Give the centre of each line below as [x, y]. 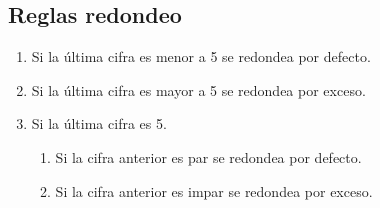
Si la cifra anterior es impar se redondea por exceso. [214, 190]
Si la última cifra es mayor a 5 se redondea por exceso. [198, 89]
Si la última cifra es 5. [99, 123]
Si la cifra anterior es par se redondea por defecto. [208, 156]
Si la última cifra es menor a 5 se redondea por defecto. [201, 56]
